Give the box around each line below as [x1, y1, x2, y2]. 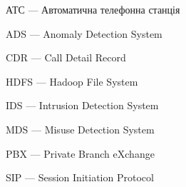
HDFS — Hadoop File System [6, 74, 138, 89]
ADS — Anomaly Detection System [6, 26, 162, 41]
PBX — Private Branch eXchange [6, 146, 155, 161]
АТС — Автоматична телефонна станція [6, 2, 180, 16]
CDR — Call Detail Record [6, 50, 126, 65]
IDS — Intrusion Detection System [6, 98, 159, 113]
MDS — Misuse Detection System [6, 121, 155, 136]
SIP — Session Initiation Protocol [6, 170, 154, 185]
